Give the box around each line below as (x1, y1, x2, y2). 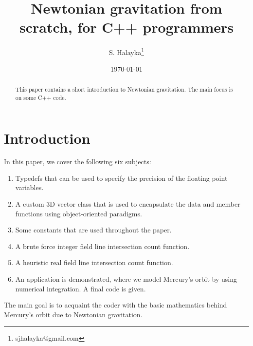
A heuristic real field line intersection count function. (15, 257, 173, 268)
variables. (15, 182, 44, 192)
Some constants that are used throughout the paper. (15, 225, 172, 235)
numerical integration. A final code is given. (15, 283, 146, 293)
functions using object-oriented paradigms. (15, 208, 142, 218)
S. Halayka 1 (109, 46, 144, 57)
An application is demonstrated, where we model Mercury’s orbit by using (15, 273, 237, 284)
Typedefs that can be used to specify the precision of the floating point (15, 173, 228, 183)
